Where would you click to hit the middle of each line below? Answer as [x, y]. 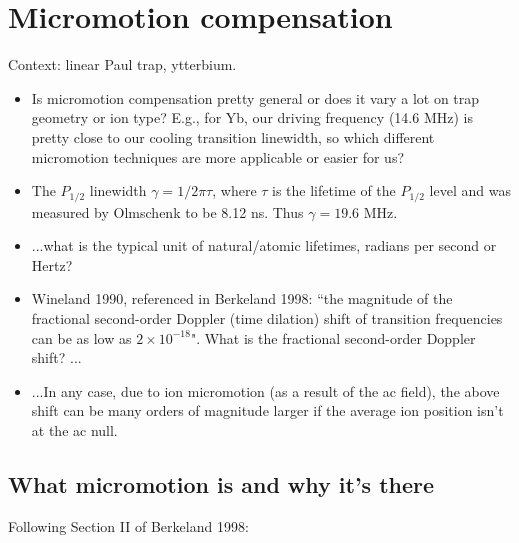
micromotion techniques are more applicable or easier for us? [218, 156]
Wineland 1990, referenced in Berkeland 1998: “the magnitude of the [242, 298]
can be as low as [81, 337]
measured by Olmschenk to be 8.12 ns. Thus [167, 211]
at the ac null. [74, 429]
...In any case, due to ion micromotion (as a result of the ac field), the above [265, 390]
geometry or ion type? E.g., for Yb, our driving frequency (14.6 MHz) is [252, 117]
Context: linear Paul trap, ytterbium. [122, 64]
